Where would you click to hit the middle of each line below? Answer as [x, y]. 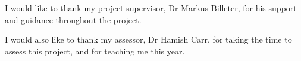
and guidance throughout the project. [73, 19]
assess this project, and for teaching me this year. [95, 51]
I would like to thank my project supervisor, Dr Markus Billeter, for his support [151, 8]
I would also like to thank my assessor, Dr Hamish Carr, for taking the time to [148, 39]
